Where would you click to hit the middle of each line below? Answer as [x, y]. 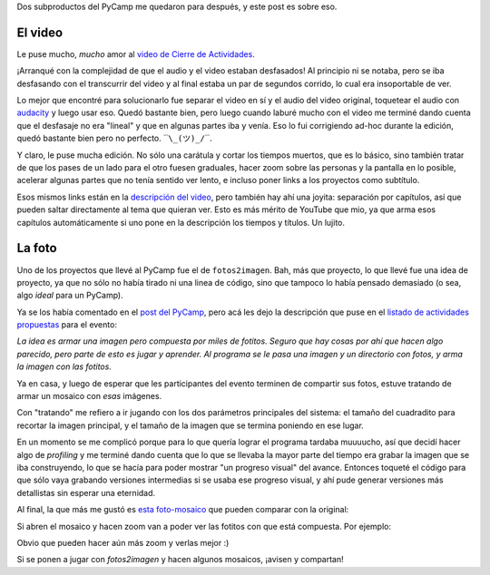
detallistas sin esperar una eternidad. [86, 492]
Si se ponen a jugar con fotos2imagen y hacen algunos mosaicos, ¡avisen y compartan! [180, 560]
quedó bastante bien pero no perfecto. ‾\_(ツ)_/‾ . [114, 138]
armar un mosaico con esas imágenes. [89, 396]
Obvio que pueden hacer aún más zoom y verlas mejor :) [123, 542]
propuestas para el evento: [67, 325]
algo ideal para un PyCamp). [70, 296]
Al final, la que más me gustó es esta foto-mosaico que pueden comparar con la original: [183, 510]
